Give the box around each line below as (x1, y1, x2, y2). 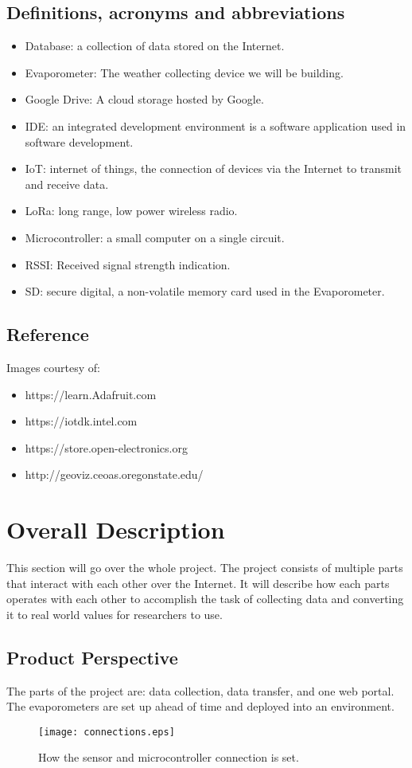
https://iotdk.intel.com (25, 413, 138, 429)
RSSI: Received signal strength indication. (25, 256, 231, 272)
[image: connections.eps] (38, 726, 175, 738)
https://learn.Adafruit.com (25, 386, 157, 402)
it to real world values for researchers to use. (6, 605, 223, 622)
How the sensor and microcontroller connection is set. (38, 749, 299, 766)
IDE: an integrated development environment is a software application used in (25, 117, 406, 134)
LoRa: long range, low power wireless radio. (25, 202, 238, 219)
